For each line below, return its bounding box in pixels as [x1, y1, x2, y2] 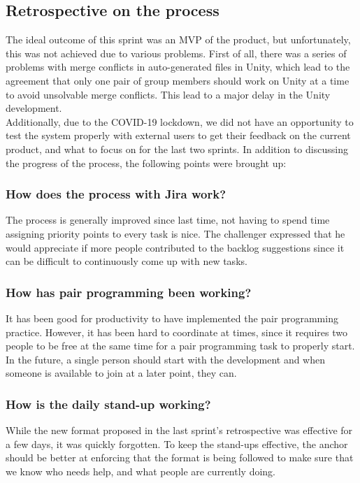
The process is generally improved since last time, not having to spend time [6, 212, 330, 227]
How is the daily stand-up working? [6, 395, 211, 412]
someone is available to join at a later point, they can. [6, 366, 237, 380]
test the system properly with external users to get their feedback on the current [6, 128, 351, 143]
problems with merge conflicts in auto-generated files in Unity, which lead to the [6, 59, 350, 74]
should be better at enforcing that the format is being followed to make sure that [6, 450, 354, 465]
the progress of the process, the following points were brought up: [6, 155, 287, 170]
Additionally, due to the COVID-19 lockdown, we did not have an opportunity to [6, 114, 354, 129]
